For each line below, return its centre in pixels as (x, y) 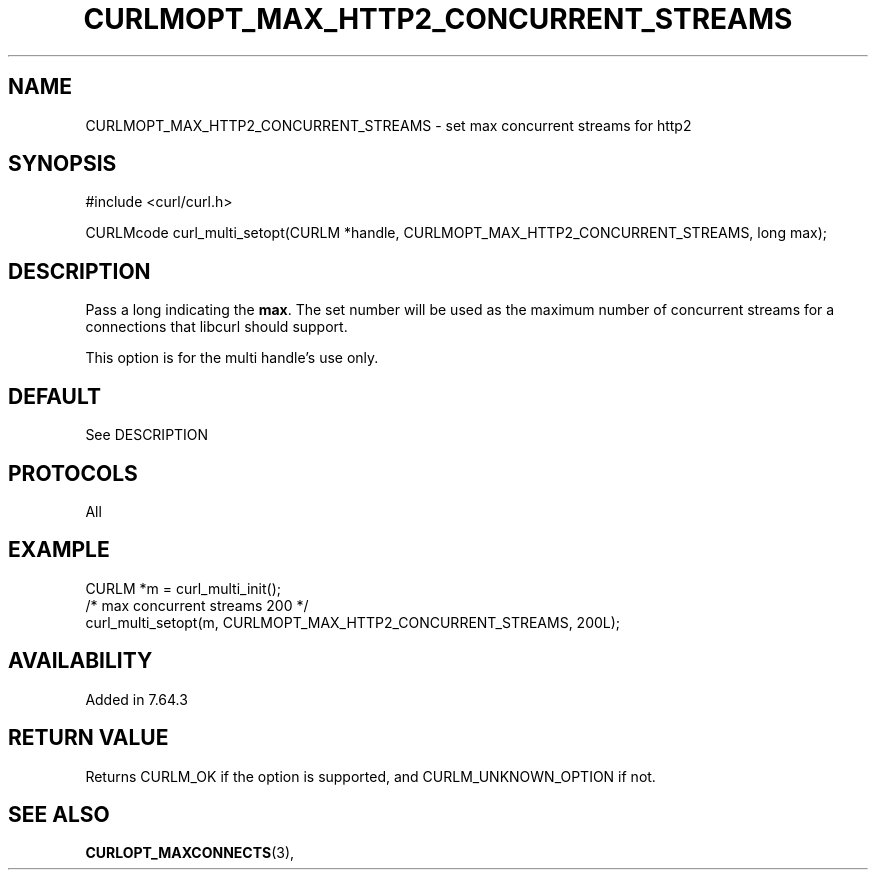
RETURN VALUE (88, 738)
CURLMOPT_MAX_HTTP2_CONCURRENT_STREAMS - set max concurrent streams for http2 (388, 125)
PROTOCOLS (73, 473)
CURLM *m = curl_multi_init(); (183, 588)
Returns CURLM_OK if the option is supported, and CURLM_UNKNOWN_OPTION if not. (370, 776)
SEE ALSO (59, 814)
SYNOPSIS (62, 164)
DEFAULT (54, 396)
